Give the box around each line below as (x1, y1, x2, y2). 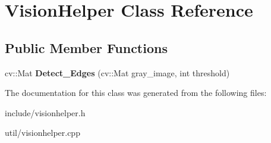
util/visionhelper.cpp (5, 126, 80, 139)
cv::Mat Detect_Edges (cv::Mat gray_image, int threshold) (5, 66, 230, 79)
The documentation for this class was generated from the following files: (5, 86, 267, 99)
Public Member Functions (5, 38, 168, 57)
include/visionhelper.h (5, 106, 86, 119)
